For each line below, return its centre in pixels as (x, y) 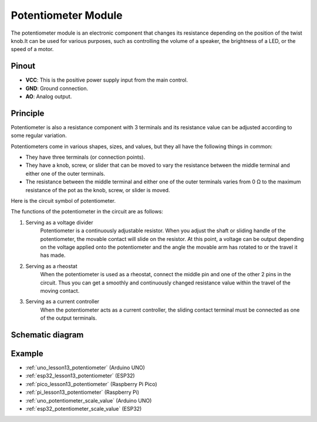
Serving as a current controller (63, 302)
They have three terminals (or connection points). (85, 157)
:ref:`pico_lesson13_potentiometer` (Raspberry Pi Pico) (92, 384)
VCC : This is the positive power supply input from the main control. (107, 80)
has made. (53, 255)
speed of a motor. (32, 49)
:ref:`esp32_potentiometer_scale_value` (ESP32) (84, 409)
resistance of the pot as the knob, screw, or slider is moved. (98, 190)
